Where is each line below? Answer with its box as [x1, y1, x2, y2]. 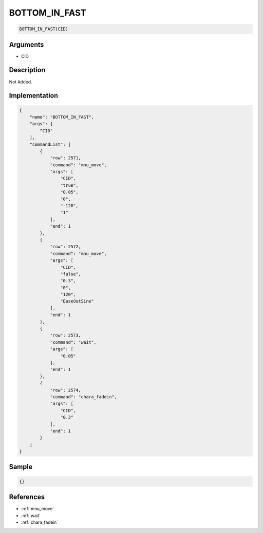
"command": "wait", [50, 339, 97, 345]
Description [9, 66, 46, 74]
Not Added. [9, 79, 33, 85]
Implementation [9, 92, 58, 100]
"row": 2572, [50, 244, 81, 250]
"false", [60, 271, 81, 276]
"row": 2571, [50, 155, 81, 161]
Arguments [9, 40, 44, 49]
